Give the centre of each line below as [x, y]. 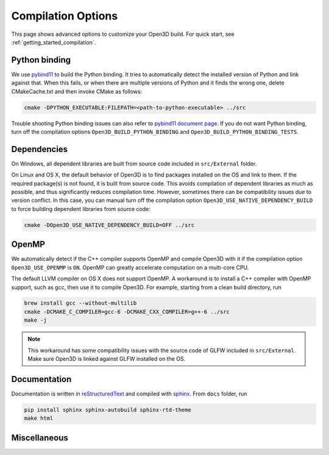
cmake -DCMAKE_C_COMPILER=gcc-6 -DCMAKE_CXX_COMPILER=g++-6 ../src [127, 311]
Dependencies [40, 149]
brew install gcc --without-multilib [80, 303]
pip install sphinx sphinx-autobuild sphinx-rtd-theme [108, 410]
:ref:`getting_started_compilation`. [54, 42]
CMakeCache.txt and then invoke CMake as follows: [77, 91]
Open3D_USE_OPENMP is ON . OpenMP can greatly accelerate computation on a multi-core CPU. [130, 267]
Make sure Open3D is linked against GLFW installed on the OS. [107, 359]
